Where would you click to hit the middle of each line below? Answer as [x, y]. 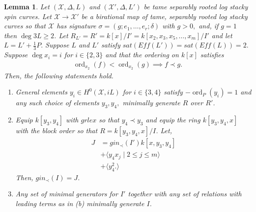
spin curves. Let [28, 16]
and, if [209, 26]
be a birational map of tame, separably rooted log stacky [164, 16]
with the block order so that [57, 130]
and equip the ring [173, 120]
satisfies [212, 55]
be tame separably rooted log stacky [196, 6]
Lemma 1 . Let [27, 6]
